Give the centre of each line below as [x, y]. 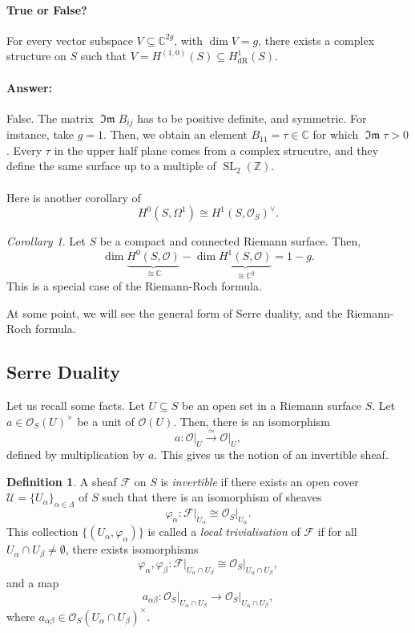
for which [336, 134]
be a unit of [106, 421]
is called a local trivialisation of [224, 532]
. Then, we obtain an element [175, 134]
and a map [33, 583]
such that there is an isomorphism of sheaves [212, 497]
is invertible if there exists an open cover [260, 481]
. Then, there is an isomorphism [252, 421]
